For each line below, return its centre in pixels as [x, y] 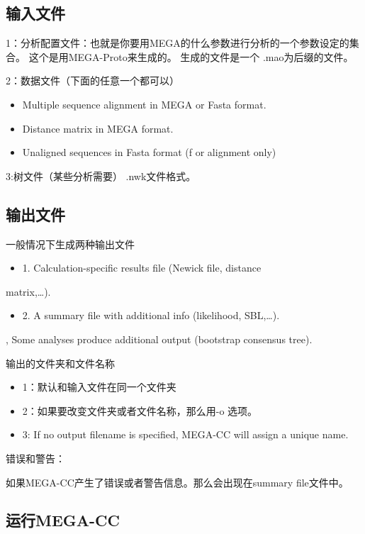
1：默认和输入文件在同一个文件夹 [99, 387]
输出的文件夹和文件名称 [60, 363]
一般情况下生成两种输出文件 [70, 244]
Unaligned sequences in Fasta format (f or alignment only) [149, 152]
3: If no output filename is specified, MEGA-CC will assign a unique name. [185, 434]
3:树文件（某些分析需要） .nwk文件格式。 [101, 176]
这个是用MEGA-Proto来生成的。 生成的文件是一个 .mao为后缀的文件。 [191, 56]
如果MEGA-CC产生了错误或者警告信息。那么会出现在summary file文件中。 [177, 482]
